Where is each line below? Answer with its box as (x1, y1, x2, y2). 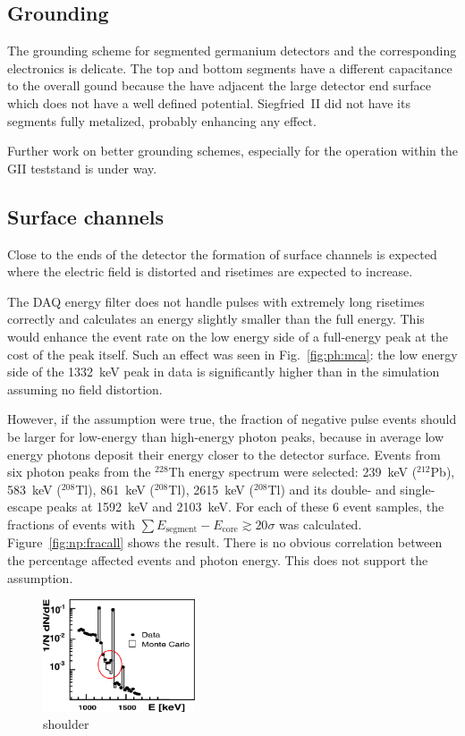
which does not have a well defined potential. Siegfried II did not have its (7, 93, 410, 112)
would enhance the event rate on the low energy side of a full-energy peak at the (7, 326, 448, 345)
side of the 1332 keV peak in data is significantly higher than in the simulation (7, 362, 440, 381)
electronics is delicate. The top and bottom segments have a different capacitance (7, 58, 452, 77)
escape (7, 497, 43, 516)
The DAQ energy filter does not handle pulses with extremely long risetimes (7, 292, 425, 310)
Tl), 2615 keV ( (168, 479, 254, 498)
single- (400, 479, 435, 498)
